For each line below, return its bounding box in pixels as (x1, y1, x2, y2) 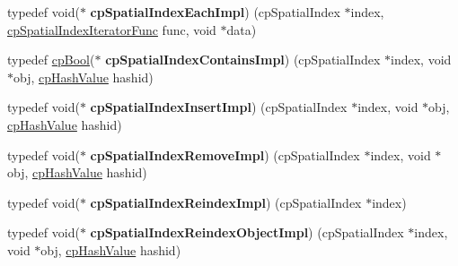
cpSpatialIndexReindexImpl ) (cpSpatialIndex (90, 193, 362, 211)
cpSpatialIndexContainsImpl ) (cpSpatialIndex (105, 50, 381, 69)
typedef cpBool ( (7, 50, 95, 69)
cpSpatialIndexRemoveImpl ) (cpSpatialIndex (90, 145, 360, 164)
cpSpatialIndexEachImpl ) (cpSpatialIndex (90, 3, 340, 21)
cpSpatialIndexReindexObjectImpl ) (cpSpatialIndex (90, 223, 404, 242)
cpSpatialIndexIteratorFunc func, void (7, 20, 216, 39)
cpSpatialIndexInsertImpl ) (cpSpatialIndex (90, 98, 348, 116)
